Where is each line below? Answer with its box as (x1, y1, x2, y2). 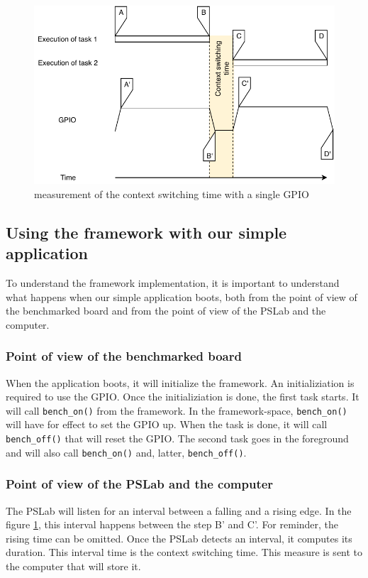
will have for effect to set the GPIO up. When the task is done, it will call (6, 417, 328, 432)
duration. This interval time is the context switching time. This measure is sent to (6, 545, 363, 560)
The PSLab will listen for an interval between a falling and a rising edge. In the (6, 503, 352, 518)
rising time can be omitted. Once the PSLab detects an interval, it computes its (6, 530, 352, 545)
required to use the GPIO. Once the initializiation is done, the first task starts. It (6, 389, 359, 404)
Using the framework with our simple (6, 221, 287, 243)
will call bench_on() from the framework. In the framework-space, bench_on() (6, 403, 347, 418)
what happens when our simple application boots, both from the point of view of (6, 289, 357, 304)
